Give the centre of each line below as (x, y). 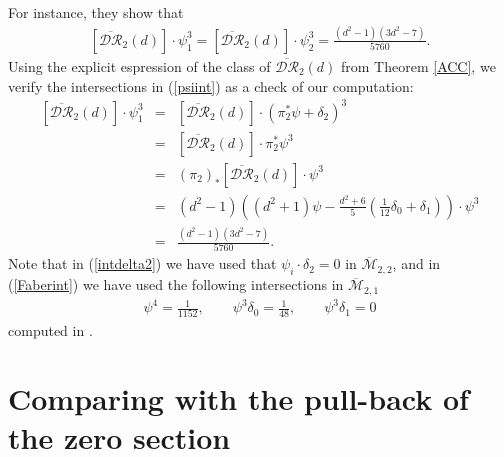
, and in (416, 263)
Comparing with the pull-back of (238, 398)
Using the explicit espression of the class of (139, 65)
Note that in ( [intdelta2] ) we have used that (142, 263)
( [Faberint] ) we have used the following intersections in (176, 284)
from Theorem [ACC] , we (418, 65)
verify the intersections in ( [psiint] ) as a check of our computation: (211, 85)
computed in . (50, 329)
